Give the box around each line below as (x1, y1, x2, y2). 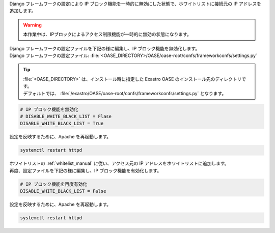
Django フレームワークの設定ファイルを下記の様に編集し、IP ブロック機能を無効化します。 (9, 45, 200, 51)
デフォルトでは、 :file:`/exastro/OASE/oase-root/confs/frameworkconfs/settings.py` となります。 (23, 90, 227, 96)
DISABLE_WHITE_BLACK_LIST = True (20, 121, 104, 127)
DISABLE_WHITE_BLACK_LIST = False (20, 188, 106, 194)
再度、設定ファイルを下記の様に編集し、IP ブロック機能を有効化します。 (9, 167, 162, 173)
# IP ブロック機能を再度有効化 (20, 181, 88, 187)
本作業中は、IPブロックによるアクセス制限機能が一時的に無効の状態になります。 (23, 31, 192, 38)
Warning (23, 22, 42, 28)
